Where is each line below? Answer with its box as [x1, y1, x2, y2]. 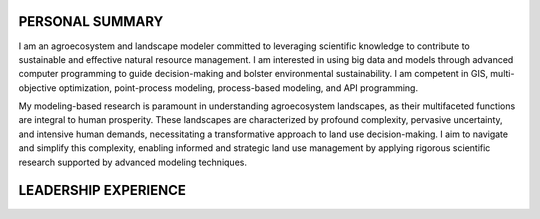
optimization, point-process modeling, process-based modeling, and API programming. [58, 81, 419, 94]
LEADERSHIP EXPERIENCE [18, 182, 187, 199]
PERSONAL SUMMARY [18, 13, 164, 30]
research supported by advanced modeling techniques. [18, 156, 247, 168]
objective [18, 81, 57, 94]
